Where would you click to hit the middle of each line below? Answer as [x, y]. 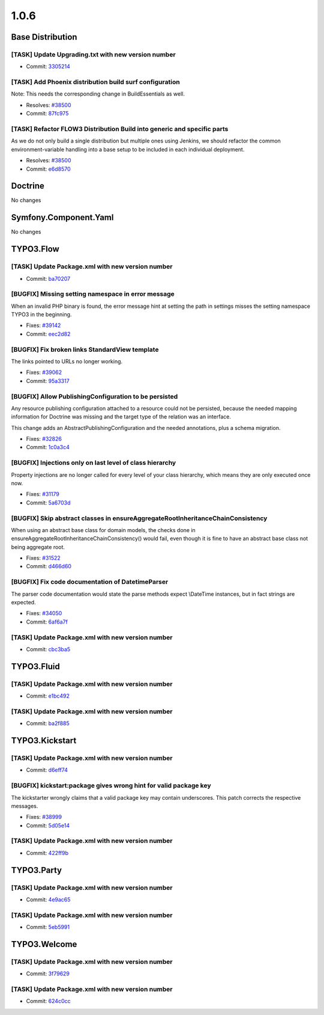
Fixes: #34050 [44, 613]
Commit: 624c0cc [48, 1001]
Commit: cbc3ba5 [48, 649]
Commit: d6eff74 [47, 770]
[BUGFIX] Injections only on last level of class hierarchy [94, 463]
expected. [23, 602]
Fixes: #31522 [43, 558]
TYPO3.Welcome [44, 944]
